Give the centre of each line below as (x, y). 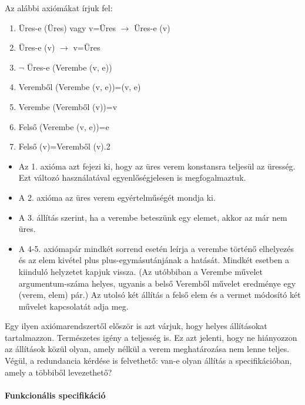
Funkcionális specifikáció (55, 395)
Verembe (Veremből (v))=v (68, 106)
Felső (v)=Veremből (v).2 (64, 146)
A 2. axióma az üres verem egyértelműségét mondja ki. (117, 197)
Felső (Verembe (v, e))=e (64, 126)
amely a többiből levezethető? (58, 372)
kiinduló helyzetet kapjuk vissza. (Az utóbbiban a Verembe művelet (140, 271)
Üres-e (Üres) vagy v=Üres (67, 27)
